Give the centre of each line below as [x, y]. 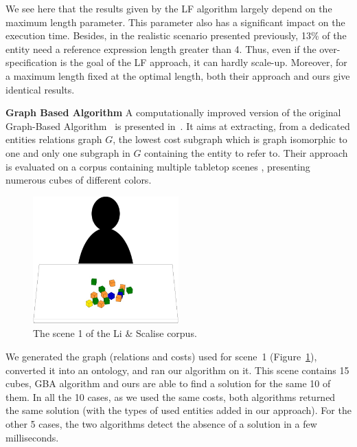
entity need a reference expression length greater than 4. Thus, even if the [161, 48]
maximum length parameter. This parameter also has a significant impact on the [175, 22]
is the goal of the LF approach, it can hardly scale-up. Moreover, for [204, 62]
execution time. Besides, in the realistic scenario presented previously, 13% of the [176, 35]
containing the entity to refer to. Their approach [246, 152]
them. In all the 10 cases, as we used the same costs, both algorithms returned [171, 396]
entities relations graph [54, 139]
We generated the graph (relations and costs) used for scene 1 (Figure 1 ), [161, 356]
